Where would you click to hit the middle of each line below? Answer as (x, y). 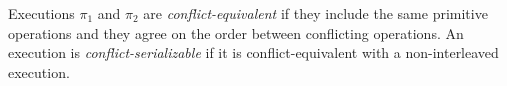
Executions (41, 13)
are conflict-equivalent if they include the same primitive (315, 13)
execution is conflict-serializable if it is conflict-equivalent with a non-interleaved (253, 52)
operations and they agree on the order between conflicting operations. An (236, 32)
